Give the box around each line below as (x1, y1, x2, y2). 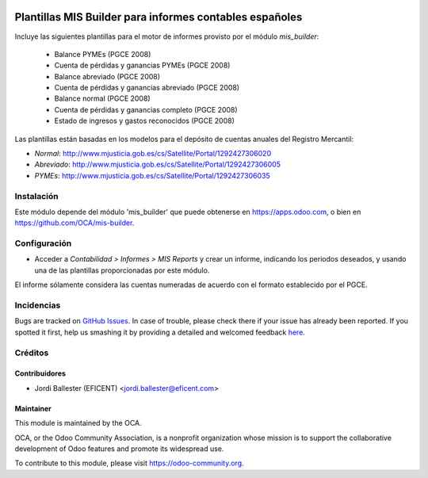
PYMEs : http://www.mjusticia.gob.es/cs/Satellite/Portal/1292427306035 (34, 170, 271, 180)
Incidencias (14, 300, 61, 311)
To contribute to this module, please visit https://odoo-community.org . (14, 458, 245, 468)
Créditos (14, 347, 49, 358)
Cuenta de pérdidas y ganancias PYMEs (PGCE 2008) (54, 60, 231, 71)
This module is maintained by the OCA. (14, 419, 142, 428)
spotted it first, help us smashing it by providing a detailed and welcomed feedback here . (14, 327, 305, 337)
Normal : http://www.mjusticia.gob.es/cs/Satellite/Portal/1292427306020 (34, 149, 272, 159)
